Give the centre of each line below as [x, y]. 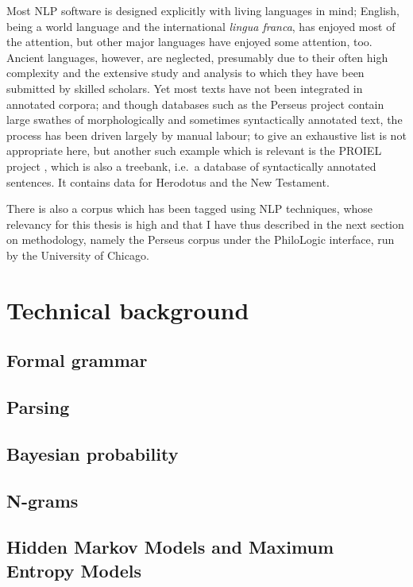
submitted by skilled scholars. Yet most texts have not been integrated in [185, 88]
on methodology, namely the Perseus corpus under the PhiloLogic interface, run [201, 239]
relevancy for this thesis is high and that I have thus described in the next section [205, 224]
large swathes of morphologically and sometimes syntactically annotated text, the [205, 120]
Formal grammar [77, 360]
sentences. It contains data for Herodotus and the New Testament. [168, 182]
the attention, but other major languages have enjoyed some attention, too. [189, 42]
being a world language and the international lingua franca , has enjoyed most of [201, 26]
